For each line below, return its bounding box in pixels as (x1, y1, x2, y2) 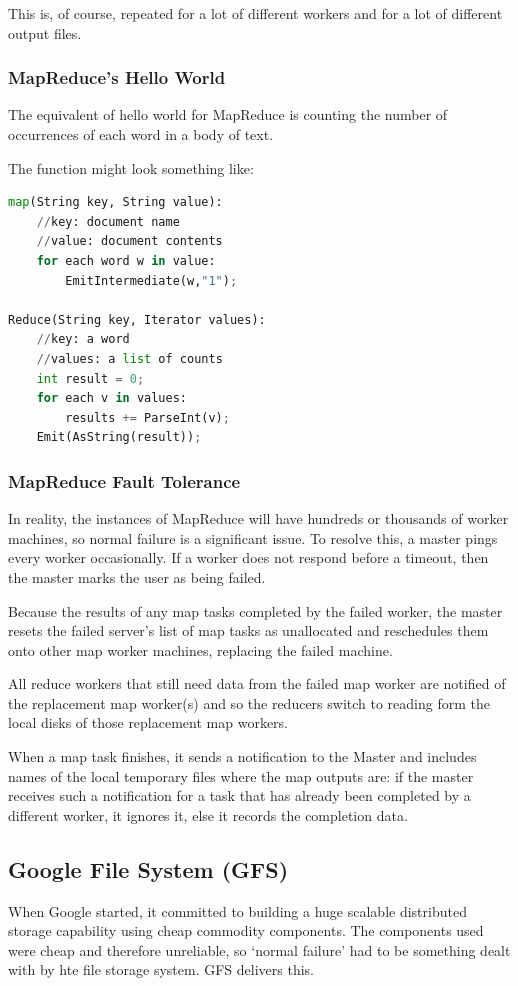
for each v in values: (36, 391, 188, 406)
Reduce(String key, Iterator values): (8, 312, 266, 327)
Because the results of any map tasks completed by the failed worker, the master (8, 600, 503, 621)
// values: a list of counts (36, 351, 223, 366)
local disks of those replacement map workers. (8, 712, 288, 733)
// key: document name (36, 214, 180, 229)
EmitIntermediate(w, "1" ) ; (65, 273, 238, 288)
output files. (8, 22, 82, 43)
